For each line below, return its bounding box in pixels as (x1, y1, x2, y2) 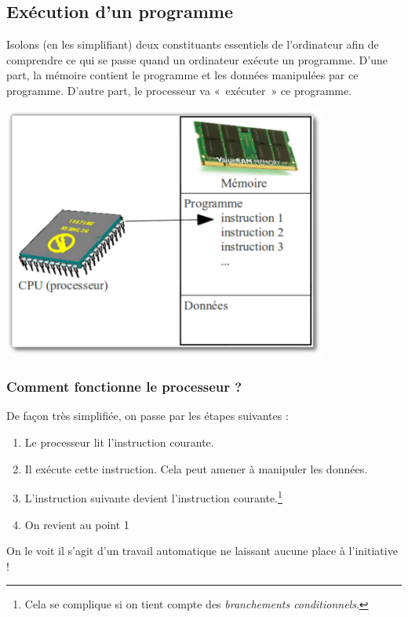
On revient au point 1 (24, 516, 129, 532)
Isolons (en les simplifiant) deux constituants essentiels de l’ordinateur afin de (6, 36, 379, 53)
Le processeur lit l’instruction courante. (24, 434, 214, 451)
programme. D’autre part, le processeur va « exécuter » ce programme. (6, 82, 352, 98)
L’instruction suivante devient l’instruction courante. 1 (24, 487, 282, 506)
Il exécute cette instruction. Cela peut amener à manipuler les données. (24, 460, 368, 476)
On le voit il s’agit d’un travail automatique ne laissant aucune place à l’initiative (6, 542, 398, 559)
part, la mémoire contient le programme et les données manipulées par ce (6, 67, 359, 83)
